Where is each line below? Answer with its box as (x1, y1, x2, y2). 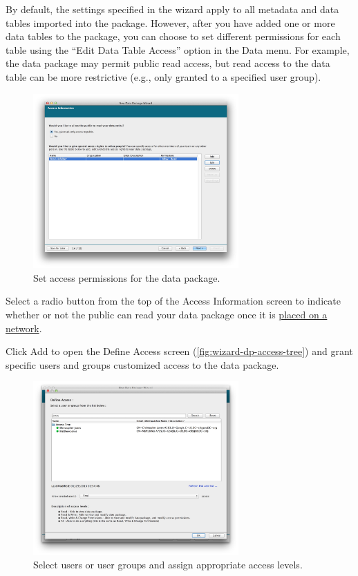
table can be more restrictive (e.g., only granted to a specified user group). (6, 69, 321, 84)
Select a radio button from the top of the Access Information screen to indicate (6, 294, 341, 308)
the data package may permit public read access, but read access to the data (6, 56, 330, 70)
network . (6, 320, 42, 335)
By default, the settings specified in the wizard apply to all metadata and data (6, 2, 339, 16)
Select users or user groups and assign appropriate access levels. (33, 557, 303, 572)
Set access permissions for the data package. (33, 270, 220, 285)
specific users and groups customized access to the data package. (6, 357, 279, 372)
